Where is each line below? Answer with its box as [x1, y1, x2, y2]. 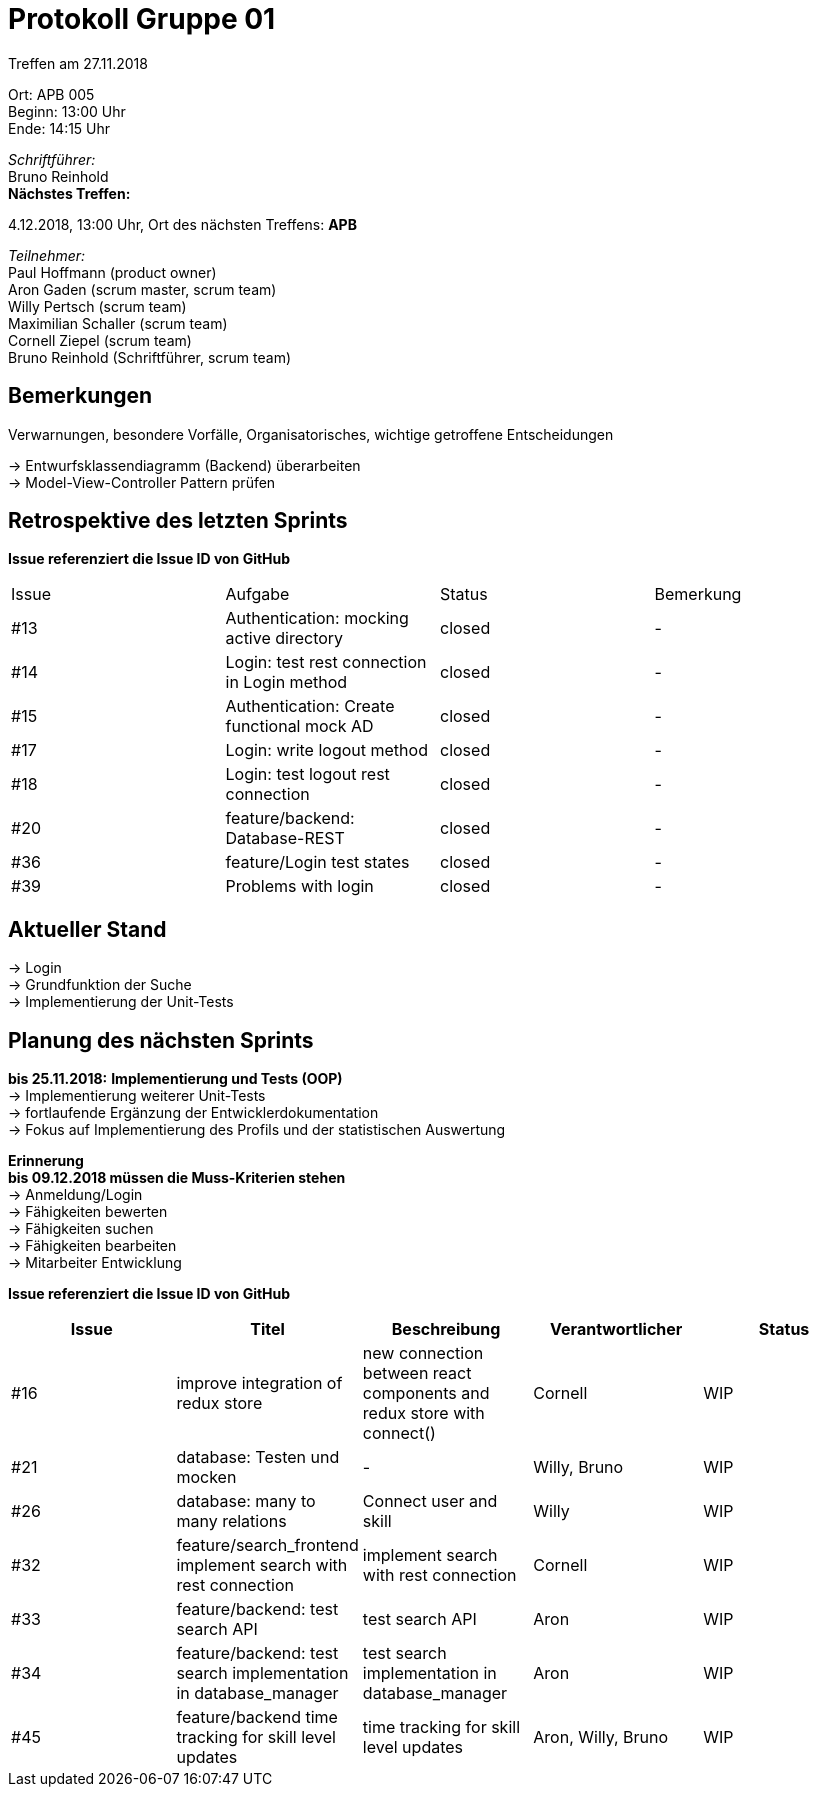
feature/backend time [176, 1707, 338, 1728]
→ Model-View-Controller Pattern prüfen [8, 473, 276, 491]
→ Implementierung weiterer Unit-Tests [8, 1087, 266, 1105]
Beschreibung [391, 1319, 501, 1340]
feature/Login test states [225, 852, 410, 873]
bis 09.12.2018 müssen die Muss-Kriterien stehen [8, 1169, 346, 1187]
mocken [176, 1467, 237, 1488]
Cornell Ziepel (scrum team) [8, 331, 192, 349]
